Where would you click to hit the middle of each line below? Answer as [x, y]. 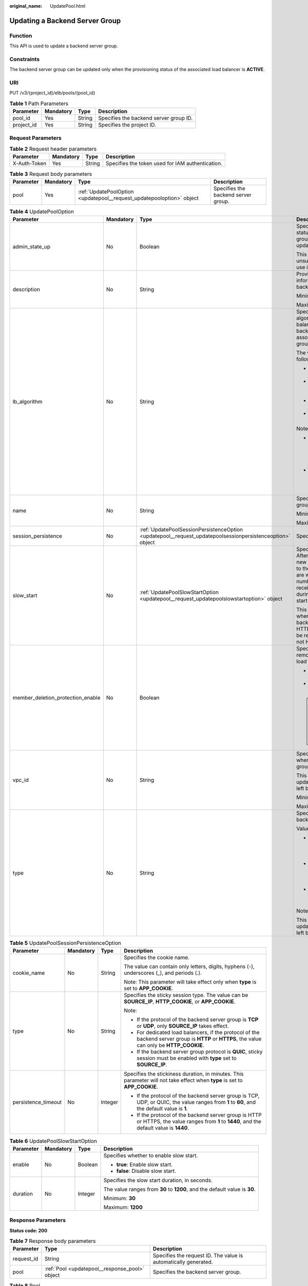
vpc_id [21, 780]
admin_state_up [32, 247]
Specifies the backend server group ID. [146, 118]
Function [21, 35]
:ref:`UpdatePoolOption [106, 191]
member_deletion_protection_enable [56, 698]
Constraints [25, 59]
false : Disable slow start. [146, 1171]
